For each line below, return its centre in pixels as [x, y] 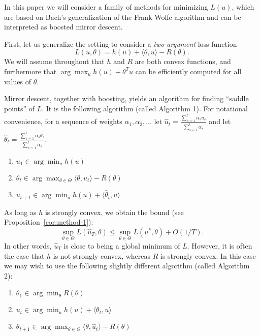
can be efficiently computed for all [188, 71]
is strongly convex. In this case [208, 255]
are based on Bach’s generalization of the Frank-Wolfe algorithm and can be [123, 17]
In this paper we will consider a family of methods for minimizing [106, 7]
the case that [24, 255]
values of [18, 81]
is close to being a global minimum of [122, 245]
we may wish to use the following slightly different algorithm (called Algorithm [127, 266]
